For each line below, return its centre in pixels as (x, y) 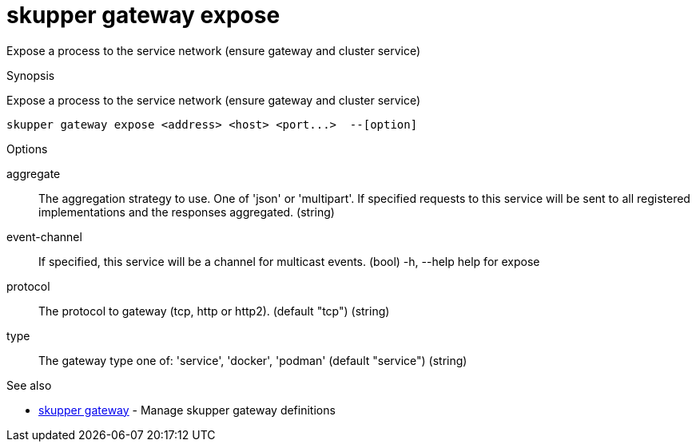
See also (29, 385)
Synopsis (31, 75)
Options (27, 149)
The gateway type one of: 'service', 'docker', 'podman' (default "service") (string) (253, 360)
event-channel (44, 236)
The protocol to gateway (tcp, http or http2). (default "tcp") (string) (214, 311)
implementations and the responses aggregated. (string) (187, 212)
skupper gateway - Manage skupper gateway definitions (187, 410)
